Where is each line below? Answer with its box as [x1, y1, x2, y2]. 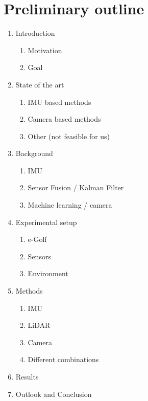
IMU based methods [28, 96, 91, 107]
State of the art [15, 79, 64, 90]
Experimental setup [15, 216, 77, 227]
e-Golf [28, 234, 47, 244]
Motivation [28, 44, 62, 55]
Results [15, 371, 39, 382]
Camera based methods [28, 114, 101, 124]
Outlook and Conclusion [15, 388, 92, 399]
